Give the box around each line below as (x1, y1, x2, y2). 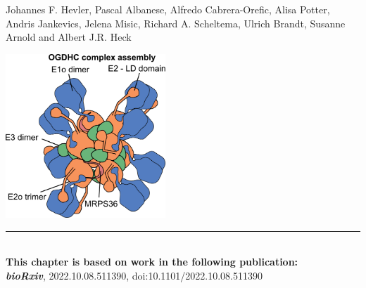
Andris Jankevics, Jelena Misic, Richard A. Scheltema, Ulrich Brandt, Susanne (6, 15, 346, 30)
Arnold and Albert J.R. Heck (6, 30, 132, 44)
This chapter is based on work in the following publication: (6, 254, 298, 269)
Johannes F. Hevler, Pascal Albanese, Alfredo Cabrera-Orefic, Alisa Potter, (6, 2, 330, 16)
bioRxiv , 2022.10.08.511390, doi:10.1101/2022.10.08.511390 (6, 268, 263, 283)
